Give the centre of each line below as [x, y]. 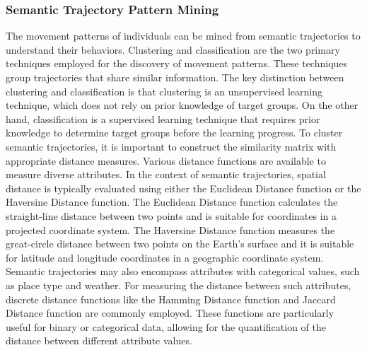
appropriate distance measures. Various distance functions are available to [166, 160]
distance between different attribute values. [99, 340]
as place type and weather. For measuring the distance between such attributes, [179, 285]
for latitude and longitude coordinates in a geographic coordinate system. [165, 257]
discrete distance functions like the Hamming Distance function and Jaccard [171, 299]
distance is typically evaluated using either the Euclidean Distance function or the [183, 188]
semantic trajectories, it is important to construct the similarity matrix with [171, 146]
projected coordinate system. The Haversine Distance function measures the [170, 229]
